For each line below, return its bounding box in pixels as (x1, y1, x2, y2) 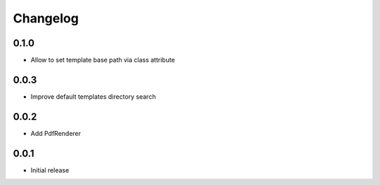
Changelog (13, 11, 79, 26)
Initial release (30, 165, 70, 174)
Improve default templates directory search (30, 92, 156, 101)
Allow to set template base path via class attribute (30, 56, 175, 64)
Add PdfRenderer (30, 129, 81, 137)
